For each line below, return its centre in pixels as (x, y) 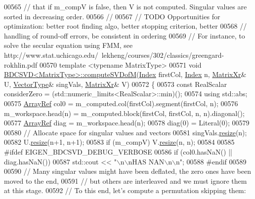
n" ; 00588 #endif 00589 (211, 161)
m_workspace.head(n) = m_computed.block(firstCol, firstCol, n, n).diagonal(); (124, 113)
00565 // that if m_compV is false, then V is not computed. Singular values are (126, 6)
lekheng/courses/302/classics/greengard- (163, 55)
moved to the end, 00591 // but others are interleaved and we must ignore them (126, 180)
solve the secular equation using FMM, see (68, 45)
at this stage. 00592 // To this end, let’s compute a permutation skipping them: (125, 190)
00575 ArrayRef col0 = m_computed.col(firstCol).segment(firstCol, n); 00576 (121, 103)
